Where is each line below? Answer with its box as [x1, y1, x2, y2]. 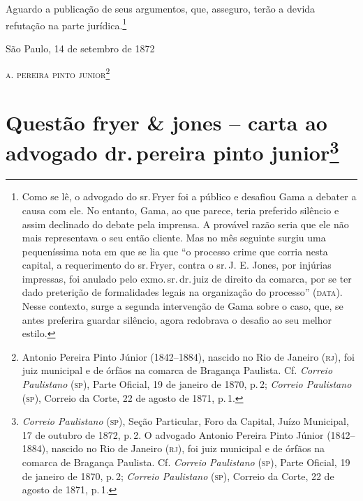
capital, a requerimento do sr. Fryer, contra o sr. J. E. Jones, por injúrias [22, 257, 332, 272]
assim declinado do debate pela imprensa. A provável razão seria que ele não [22, 216, 349, 231]
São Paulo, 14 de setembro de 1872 [6, 40, 155, 55]
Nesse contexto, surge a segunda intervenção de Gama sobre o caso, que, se [22, 299, 343, 313]
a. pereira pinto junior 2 [6, 65, 110, 82]
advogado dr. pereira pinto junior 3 [6, 135, 339, 167]
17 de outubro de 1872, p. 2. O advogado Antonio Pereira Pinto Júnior [22, 427, 324, 442]
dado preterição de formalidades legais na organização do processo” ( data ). [22, 285, 343, 299]
